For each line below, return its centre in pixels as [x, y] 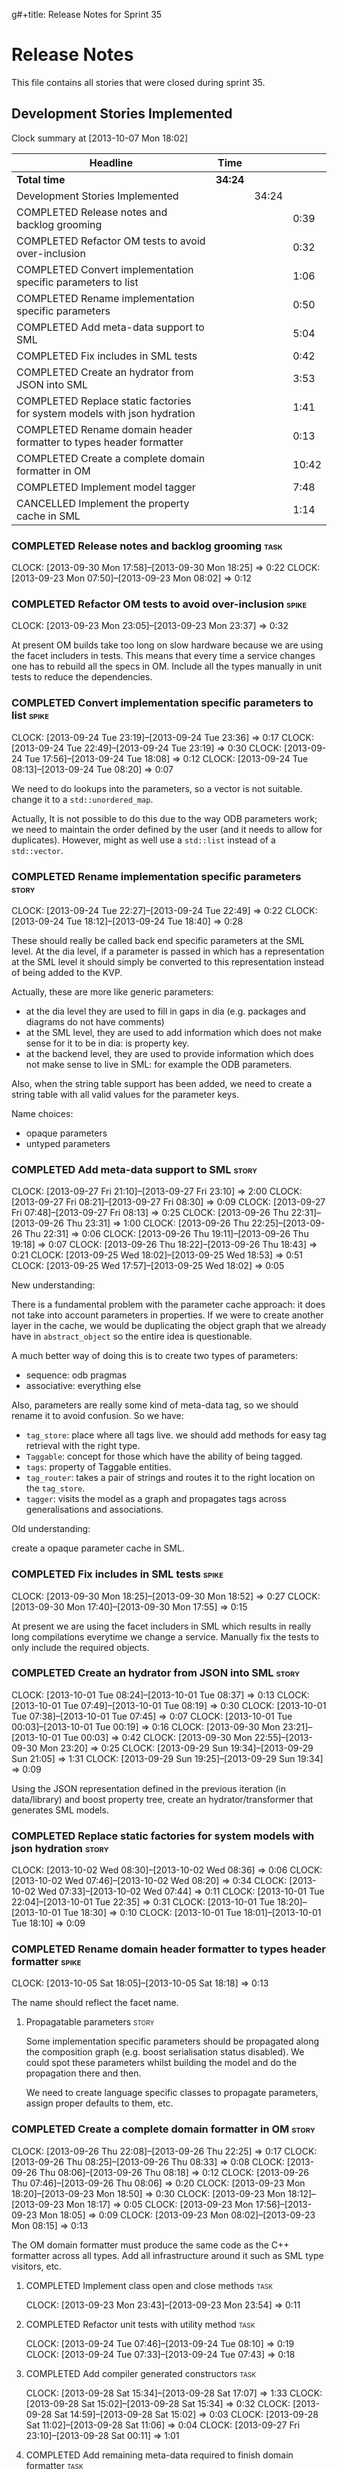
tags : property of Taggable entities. [98, 1467]
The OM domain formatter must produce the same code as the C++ [150, 2245]
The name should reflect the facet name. [95, 2003]
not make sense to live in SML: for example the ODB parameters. [159, 1064]
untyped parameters [68, 1143]
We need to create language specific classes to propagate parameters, [172, 2093]
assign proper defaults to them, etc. [99, 2103]
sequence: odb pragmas [76, 1375]
